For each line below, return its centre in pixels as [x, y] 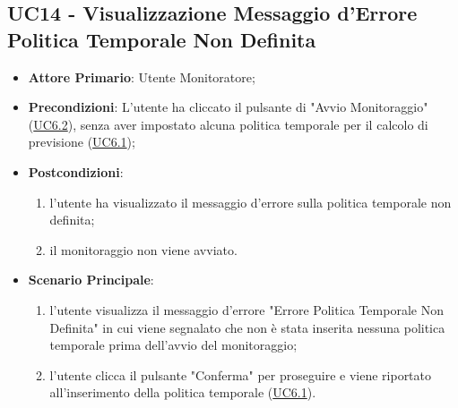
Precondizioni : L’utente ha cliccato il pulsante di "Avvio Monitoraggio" [228, 107]
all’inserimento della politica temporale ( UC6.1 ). [183, 392]
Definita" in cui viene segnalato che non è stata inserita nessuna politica [247, 327]
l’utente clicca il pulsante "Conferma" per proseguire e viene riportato [241, 374]
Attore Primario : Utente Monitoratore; [142, 76]
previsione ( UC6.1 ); [82, 142]
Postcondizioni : [76, 171]
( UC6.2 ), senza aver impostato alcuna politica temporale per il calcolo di [228, 124]
